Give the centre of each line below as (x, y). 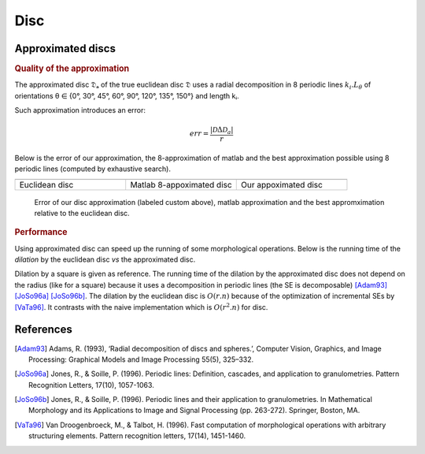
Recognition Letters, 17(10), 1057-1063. (92, 385)
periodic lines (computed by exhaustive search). (93, 169)
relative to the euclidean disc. (82, 214)
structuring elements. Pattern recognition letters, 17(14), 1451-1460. (137, 436)
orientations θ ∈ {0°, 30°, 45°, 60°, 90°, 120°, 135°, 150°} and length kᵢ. (127, 95)
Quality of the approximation (72, 69)
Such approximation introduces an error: (80, 110)
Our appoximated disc (282, 184)
